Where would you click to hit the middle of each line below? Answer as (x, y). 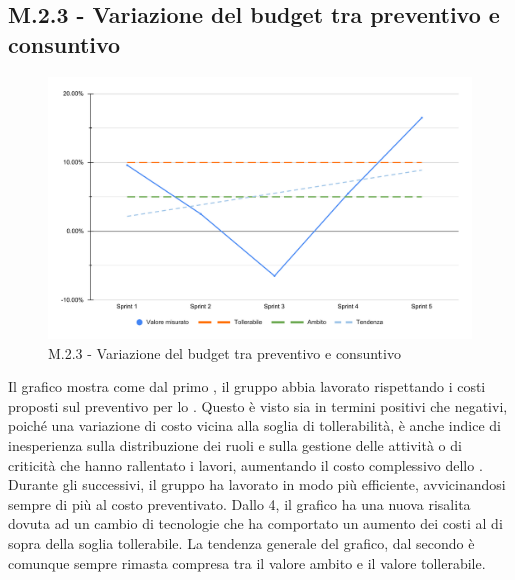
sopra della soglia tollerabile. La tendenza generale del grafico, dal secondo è (241, 543)
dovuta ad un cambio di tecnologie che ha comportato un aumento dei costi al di (255, 523)
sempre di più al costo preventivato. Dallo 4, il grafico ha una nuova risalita (239, 503)
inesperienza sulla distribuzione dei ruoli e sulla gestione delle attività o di (235, 445)
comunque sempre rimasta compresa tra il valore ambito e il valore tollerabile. (247, 562)
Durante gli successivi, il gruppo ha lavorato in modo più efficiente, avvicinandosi (257, 484)
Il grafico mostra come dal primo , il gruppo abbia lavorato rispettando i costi (247, 386)
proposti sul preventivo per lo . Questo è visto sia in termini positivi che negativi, (258, 405)
